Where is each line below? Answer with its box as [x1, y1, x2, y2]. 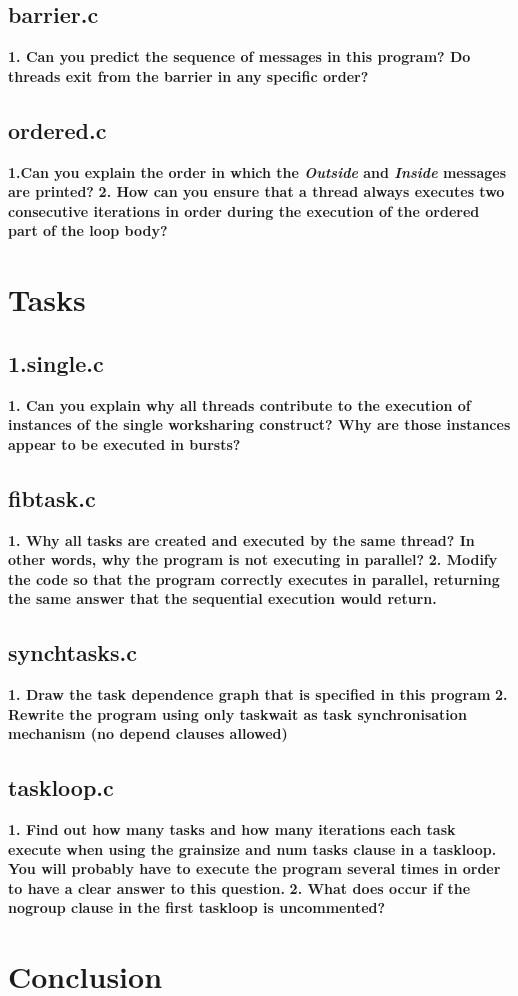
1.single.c [8, 347, 104, 378]
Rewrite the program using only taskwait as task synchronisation [8, 703, 467, 724]
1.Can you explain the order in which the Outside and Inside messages [8, 161, 507, 182]
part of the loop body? [8, 220, 168, 241]
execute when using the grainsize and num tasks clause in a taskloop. [8, 838, 497, 859]
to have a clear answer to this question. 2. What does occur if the [8, 877, 471, 898]
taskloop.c [8, 772, 114, 803]
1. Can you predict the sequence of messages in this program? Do [8, 46, 471, 67]
